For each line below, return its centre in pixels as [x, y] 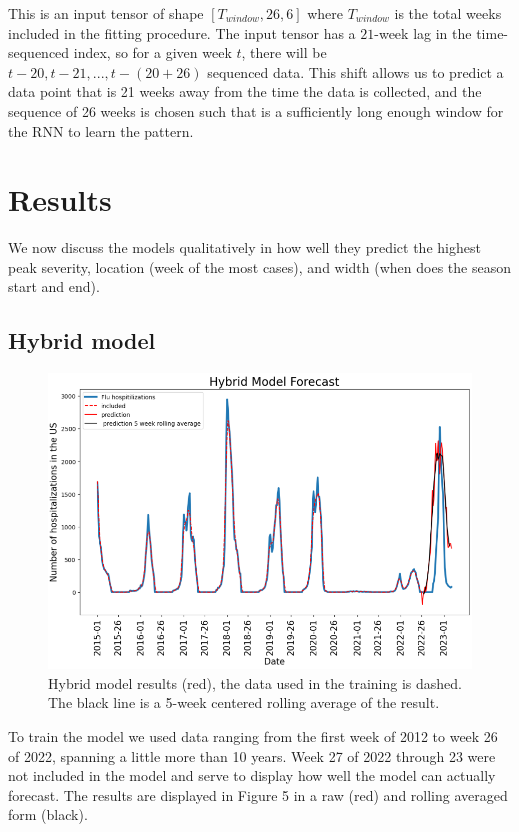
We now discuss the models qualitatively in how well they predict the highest [244, 247]
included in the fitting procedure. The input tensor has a [182, 32]
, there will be [284, 52]
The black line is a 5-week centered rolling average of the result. [244, 702]
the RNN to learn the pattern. [101, 130]
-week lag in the [423, 32]
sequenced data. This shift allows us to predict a [355, 71]
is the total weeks [448, 13]
